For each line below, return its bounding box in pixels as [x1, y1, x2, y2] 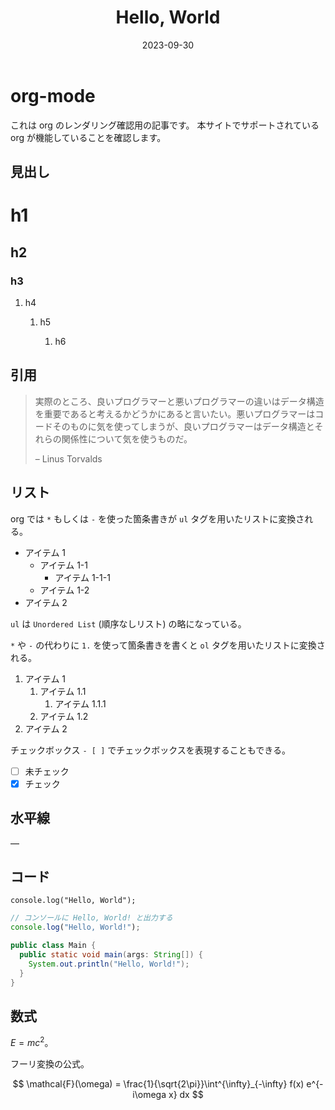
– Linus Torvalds [34, 452, 103, 465]
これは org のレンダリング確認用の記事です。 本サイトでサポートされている [10, 119, 320, 131]
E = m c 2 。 [10, 1035, 54, 1048]
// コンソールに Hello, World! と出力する [10, 913, 173, 923]
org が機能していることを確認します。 [10, 131, 167, 143]
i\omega [132, 1088, 167, 1100]
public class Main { [10, 941, 97, 951]
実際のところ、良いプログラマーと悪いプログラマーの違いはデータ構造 [34, 395, 325, 407]
